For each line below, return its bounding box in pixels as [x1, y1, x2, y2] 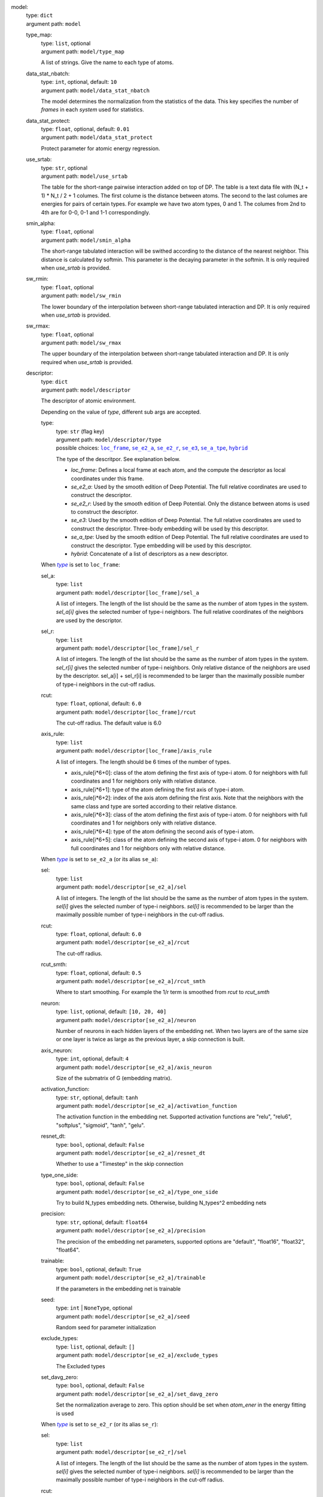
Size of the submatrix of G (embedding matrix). [56, 1074, 172, 1081]
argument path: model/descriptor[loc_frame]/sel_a [56, 589, 200, 596]
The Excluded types [56, 1362, 105, 1369]
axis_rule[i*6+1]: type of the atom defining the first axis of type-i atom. [71, 786, 245, 793]
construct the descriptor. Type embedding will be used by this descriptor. [71, 542, 252, 549]
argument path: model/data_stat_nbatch [41, 87, 150, 94]
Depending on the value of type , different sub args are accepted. [41, 408, 202, 416]
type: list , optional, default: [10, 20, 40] [56, 1008, 167, 1015]
